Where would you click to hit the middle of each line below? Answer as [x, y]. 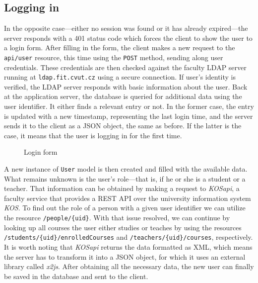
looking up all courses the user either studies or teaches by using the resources [123, 227]
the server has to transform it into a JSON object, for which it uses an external [125, 256]
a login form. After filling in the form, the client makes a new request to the [120, 47]
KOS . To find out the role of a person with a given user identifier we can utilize [125, 208]
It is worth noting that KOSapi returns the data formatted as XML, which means [128, 246]
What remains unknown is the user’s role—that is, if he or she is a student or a [125, 178]
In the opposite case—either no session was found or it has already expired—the [126, 28]
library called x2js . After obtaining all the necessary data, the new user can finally [129, 266]
